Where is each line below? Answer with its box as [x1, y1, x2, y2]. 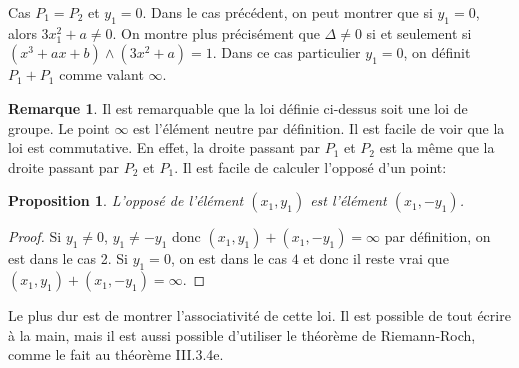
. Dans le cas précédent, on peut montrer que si [142, 2, 433, 22]
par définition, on [384, 226, 491, 247]
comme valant [59, 64, 144, 85]
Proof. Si [8, 226, 62, 247]
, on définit [403, 42, 471, 63]
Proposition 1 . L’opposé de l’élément [8, 190, 244, 211]
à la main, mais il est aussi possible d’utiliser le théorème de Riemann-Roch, [8, 324, 476, 345]
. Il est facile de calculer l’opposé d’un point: [174, 156, 447, 177]
